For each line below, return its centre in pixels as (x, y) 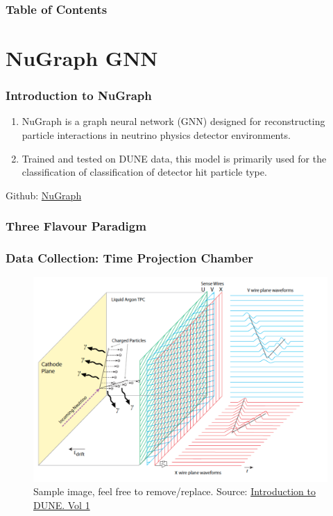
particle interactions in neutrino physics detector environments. (156, 135)
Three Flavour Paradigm (76, 226)
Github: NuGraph (44, 195)
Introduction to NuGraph (79, 95)
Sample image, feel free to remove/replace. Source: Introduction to (174, 491)
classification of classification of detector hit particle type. (144, 172)
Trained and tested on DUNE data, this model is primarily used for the (174, 158)
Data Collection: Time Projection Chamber (130, 258)
